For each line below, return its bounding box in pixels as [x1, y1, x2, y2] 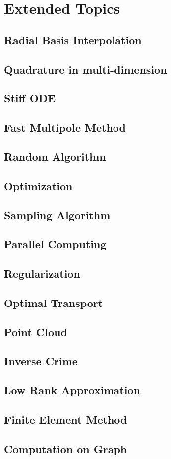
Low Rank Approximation [4, 382, 140, 398]
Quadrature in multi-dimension [4, 61, 167, 76]
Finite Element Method [4, 411, 127, 427]
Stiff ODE [4, 90, 56, 106]
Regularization [4, 266, 80, 281]
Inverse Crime [4, 353, 78, 369]
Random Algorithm [4, 149, 106, 164]
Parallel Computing [4, 236, 107, 252]
